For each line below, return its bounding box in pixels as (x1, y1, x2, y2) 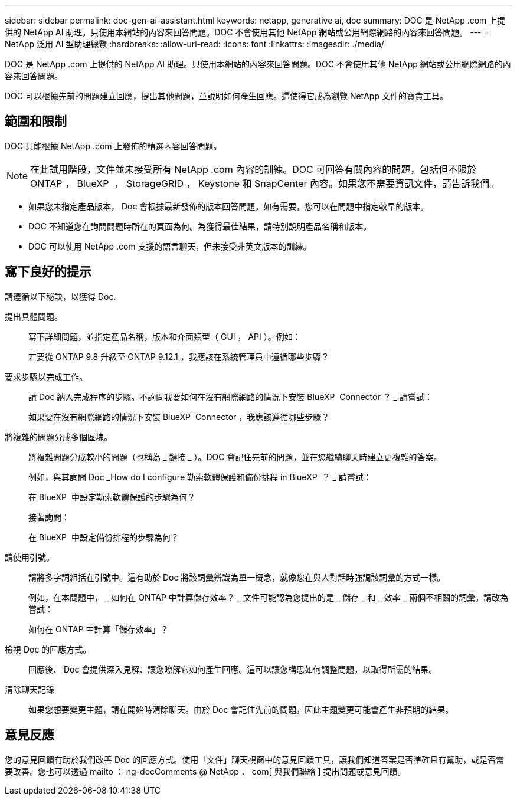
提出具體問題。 (5, 311, 63, 322)
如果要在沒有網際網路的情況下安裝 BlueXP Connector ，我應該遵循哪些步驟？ (28, 411, 330, 422)
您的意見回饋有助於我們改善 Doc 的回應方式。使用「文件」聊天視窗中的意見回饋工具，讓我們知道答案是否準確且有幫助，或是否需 (5, 754, 505, 765)
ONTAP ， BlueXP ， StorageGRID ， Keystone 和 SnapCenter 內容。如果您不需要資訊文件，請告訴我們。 (30, 177, 499, 189)
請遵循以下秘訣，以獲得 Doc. (5, 291, 116, 301)
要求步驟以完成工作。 (5, 371, 87, 382)
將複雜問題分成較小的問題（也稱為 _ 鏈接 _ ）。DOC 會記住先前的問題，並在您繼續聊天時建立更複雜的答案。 (28, 451, 442, 462)
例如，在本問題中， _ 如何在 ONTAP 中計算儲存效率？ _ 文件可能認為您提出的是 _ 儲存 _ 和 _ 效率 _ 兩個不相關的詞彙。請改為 (28, 592, 509, 602)
